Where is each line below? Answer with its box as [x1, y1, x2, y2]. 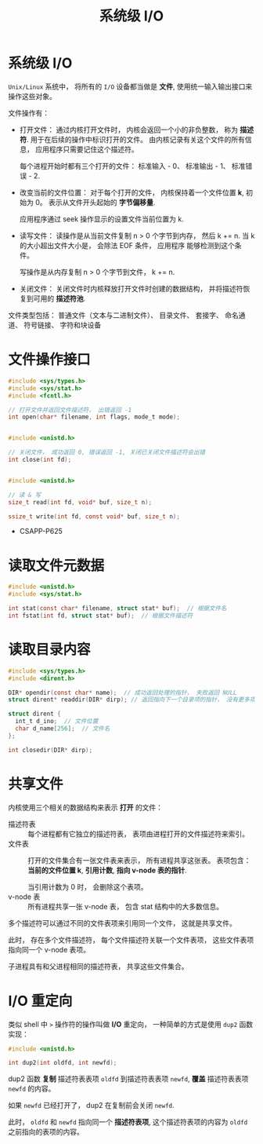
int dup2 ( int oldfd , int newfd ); [8, 1059, 117, 1067]
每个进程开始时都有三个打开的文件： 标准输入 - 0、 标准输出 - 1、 [19, 161, 230, 170]
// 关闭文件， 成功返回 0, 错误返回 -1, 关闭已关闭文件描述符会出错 [8, 448, 206, 456]
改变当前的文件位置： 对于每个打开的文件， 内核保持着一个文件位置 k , [19, 188, 244, 197]
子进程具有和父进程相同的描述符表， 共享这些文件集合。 [8, 961, 189, 970]
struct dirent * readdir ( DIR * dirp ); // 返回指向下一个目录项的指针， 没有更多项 [8, 696, 256, 704]
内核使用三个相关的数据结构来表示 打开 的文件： [8, 802, 163, 812]
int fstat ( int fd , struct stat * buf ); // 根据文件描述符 [8, 612, 193, 620]
